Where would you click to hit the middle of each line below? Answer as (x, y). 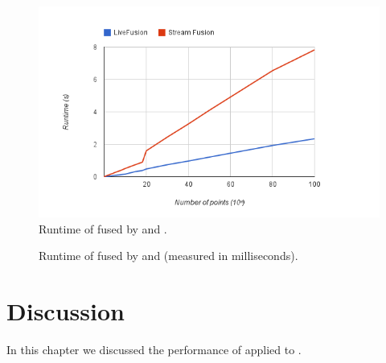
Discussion (66, 311)
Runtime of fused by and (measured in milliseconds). (168, 256)
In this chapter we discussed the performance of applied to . (154, 350)
